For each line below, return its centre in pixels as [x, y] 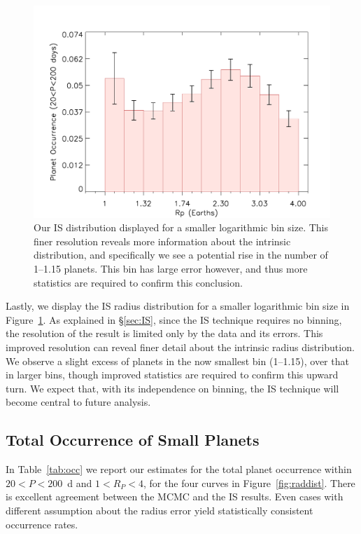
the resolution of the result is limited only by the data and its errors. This [164, 333]
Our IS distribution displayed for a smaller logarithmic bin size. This [181, 227]
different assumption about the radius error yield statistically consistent [160, 510]
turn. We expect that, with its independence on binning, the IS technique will [172, 388]
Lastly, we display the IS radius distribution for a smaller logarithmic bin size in [178, 306]
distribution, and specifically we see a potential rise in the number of [181, 255]
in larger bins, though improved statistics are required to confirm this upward [172, 375]
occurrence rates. [42, 524]
